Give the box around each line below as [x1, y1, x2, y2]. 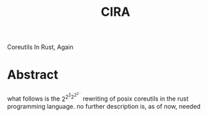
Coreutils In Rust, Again [7, 43, 74, 52]
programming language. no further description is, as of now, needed [7, 102, 201, 110]
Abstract [7, 67, 58, 83]
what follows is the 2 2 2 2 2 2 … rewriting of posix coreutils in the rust [7, 90, 189, 103]
